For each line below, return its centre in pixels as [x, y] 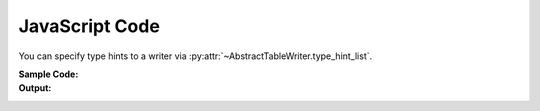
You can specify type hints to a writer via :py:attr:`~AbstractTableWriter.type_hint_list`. [195, 56]
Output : [35, 88]
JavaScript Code [89, 26]
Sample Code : [48, 74]
